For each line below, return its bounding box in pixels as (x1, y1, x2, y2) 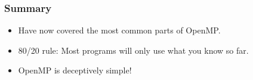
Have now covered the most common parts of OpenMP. (18, 24, 221, 36)
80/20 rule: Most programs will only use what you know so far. (18, 44, 249, 56)
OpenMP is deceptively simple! (18, 64, 132, 76)
